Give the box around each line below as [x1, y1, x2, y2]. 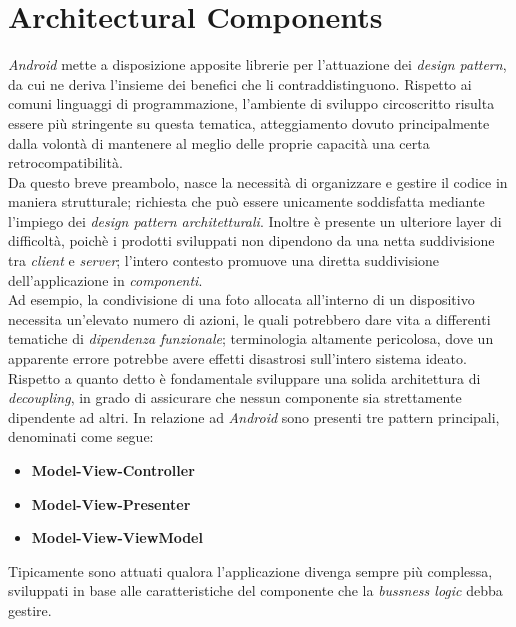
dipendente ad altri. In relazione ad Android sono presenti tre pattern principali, [8, 406, 500, 427]
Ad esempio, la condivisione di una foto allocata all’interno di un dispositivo [8, 289, 475, 310]
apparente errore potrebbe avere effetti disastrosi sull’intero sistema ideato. [8, 348, 467, 369]
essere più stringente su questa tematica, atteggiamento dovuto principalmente [8, 112, 490, 133]
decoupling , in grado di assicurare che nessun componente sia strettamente [8, 387, 462, 408]
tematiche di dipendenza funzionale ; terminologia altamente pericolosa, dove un [8, 328, 494, 349]
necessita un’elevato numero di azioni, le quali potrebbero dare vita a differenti [8, 308, 491, 329]
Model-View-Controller [31, 460, 195, 480]
